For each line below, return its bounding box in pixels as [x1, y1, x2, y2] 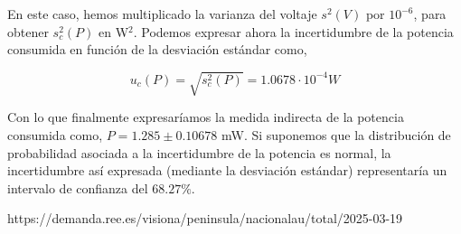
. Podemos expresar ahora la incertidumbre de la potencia [133, 22, 454, 41]
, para [413, 5, 447, 23]
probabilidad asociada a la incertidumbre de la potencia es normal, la [7, 143, 391, 162]
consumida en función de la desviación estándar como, [7, 40, 307, 59]
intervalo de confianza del [7, 178, 148, 197]
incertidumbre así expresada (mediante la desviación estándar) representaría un [7, 161, 447, 180]
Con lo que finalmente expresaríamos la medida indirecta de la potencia [7, 108, 404, 126]
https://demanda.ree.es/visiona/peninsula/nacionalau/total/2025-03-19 [7, 209, 403, 228]
